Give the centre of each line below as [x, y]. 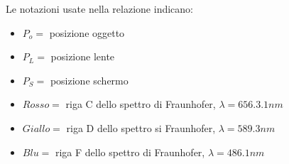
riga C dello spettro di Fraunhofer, [141, 104]
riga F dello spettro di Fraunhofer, [130, 152]
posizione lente [83, 56]
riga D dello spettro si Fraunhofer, [141, 127]
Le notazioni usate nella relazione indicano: [99, 9]
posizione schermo [89, 80]
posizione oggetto [87, 32]
